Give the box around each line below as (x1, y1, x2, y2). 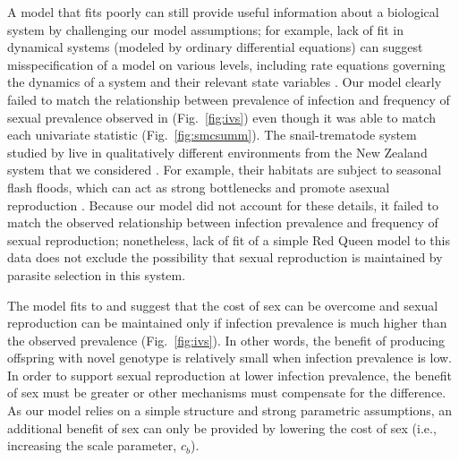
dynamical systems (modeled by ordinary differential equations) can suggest (7, 38, 423, 56)
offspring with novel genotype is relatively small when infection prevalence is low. (7, 348, 453, 367)
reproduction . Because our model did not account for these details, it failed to (7, 195, 439, 214)
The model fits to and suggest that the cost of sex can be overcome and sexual (7, 295, 438, 314)
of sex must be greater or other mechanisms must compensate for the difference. (7, 383, 446, 402)
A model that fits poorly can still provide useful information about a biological (7, 3, 439, 21)
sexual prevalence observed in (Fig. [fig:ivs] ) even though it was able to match (7, 107, 436, 126)
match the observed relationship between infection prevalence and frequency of (7, 213, 438, 232)
